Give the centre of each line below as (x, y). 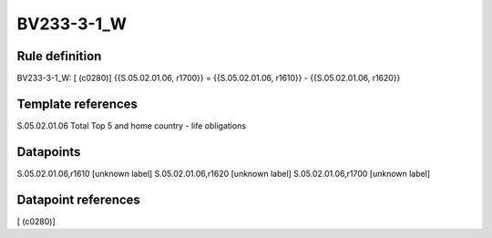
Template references (77, 103)
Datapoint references (79, 199)
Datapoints (49, 152)
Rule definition (59, 56)
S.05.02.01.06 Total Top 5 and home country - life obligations (131, 125)
